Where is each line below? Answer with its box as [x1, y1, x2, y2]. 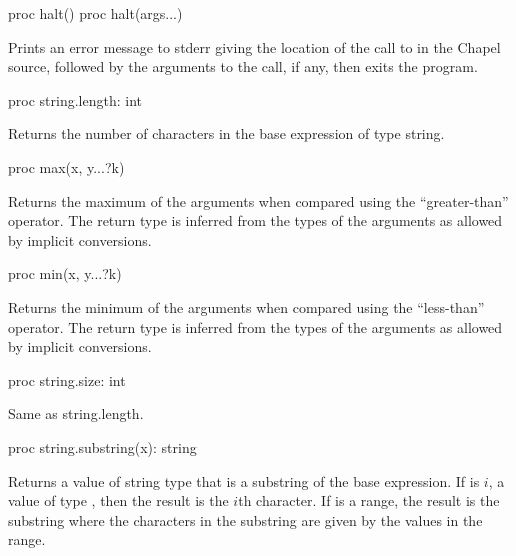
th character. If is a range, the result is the [238, 490, 500, 511]
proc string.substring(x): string [8, 436, 197, 457]
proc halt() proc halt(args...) [8, 3, 183, 23]
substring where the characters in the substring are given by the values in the [8, 509, 483, 530]
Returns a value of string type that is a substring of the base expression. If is [8, 470, 480, 491]
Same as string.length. [8, 403, 144, 424]
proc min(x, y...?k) [8, 263, 122, 284]
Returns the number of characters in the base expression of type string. [8, 123, 445, 144]
